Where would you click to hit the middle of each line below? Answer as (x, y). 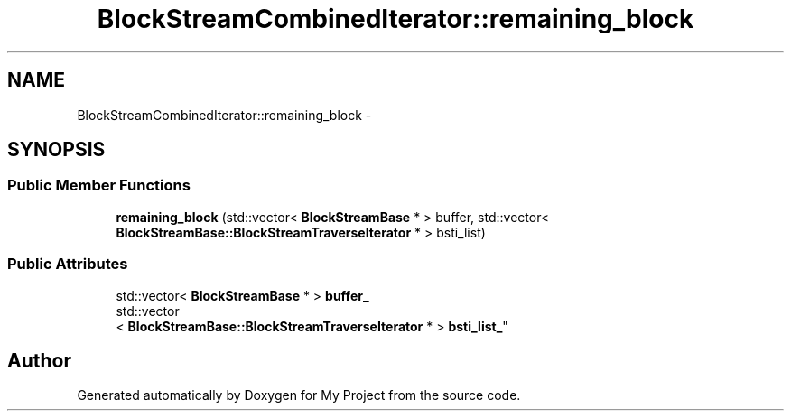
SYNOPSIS (56, 150)
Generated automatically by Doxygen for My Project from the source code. (299, 395)
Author (39, 360)
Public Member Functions (99, 186)
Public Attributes (68, 264)
